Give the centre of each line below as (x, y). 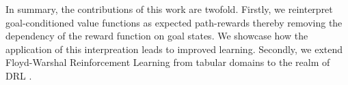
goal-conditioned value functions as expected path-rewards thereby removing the (174, 22)
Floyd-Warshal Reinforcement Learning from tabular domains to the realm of (168, 62)
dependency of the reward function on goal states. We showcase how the (157, 36)
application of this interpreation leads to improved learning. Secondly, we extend (174, 49)
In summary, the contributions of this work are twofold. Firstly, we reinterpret (169, 9)
